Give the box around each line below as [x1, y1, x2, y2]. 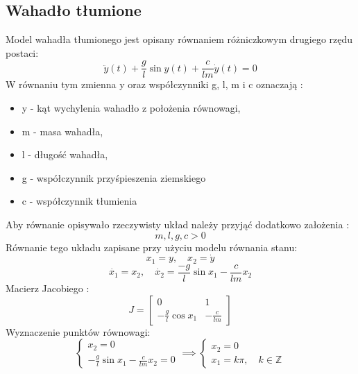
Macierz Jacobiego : [6, 280, 89, 295]
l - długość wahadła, [22, 147, 108, 162]
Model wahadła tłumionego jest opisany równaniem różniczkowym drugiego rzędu [6, 32, 353, 46]
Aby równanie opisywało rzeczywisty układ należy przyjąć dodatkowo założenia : [6, 217, 350, 232]
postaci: [6, 45, 39, 60]
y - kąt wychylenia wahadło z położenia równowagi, [22, 101, 241, 115]
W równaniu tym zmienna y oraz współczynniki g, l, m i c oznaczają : [6, 77, 303, 92]
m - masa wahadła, [22, 124, 103, 138]
